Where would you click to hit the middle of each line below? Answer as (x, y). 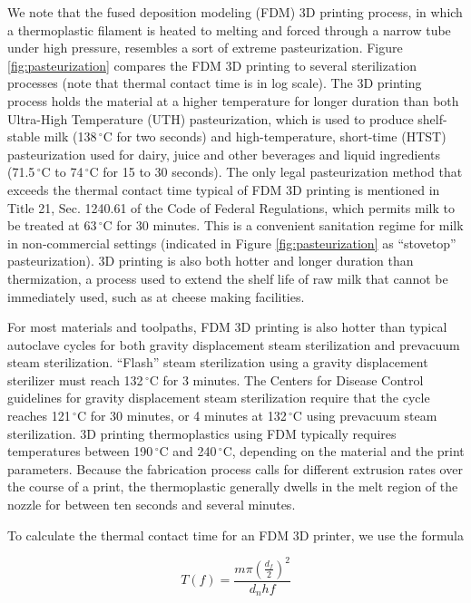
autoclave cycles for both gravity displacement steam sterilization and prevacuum (234, 344)
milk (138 (70, 136)
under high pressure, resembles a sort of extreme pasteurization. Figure (205, 48)
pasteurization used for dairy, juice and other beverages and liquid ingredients (224, 154)
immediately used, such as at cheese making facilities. (156, 296)
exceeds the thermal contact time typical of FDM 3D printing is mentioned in (224, 189)
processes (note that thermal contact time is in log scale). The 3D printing (215, 83)
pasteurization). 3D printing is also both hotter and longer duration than (211, 261)
